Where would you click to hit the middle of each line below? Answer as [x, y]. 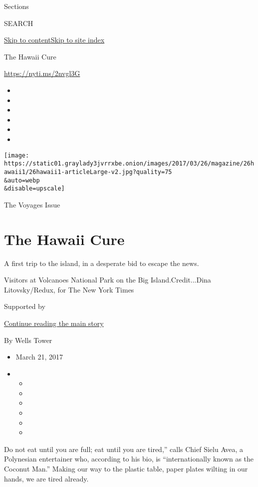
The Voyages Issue [32, 204]
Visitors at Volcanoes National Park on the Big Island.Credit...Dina [108, 280]
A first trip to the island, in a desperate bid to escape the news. [102, 263]
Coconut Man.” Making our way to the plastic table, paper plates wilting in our [126, 469]
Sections [16, 6]
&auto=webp [22, 180]
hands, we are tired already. [46, 478]
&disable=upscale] [34, 189]
